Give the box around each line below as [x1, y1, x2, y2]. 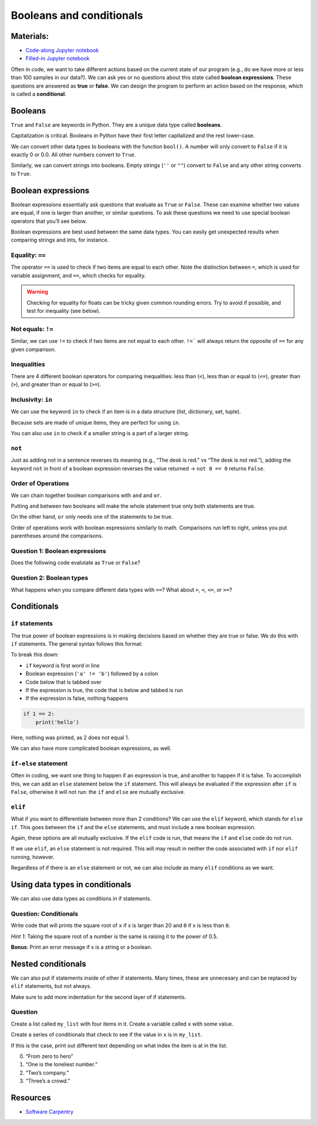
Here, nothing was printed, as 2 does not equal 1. [11, 734, 130, 741]
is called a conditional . [11, 91, 67, 98]
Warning [26, 288, 48, 295]
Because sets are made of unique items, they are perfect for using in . [11, 419, 180, 426]
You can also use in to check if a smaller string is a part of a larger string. [11, 430, 190, 437]
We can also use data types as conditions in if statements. [11, 895, 152, 902]
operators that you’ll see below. [11, 218, 87, 225]
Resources [11, 1093, 51, 1103]
